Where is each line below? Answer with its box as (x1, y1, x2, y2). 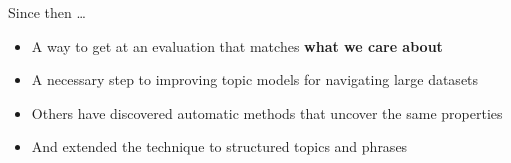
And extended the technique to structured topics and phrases (31, 136, 408, 157)
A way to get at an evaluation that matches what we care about (31, 35, 443, 56)
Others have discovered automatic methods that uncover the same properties (31, 102, 503, 123)
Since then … (8, 2, 86, 22)
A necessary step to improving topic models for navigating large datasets (31, 69, 479, 90)
